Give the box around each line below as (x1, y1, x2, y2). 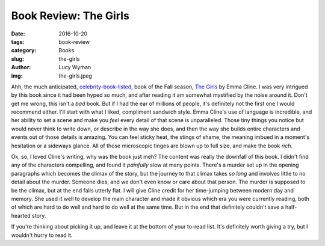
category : (11, 47, 37, 54)
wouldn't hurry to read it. (11, 232, 73, 239)
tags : (11, 38, 25, 45)
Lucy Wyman (58, 64, 91, 71)
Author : (11, 64, 31, 71)
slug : (11, 55, 24, 63)
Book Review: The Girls (11, 9, 129, 22)
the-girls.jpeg (58, 72, 93, 79)
